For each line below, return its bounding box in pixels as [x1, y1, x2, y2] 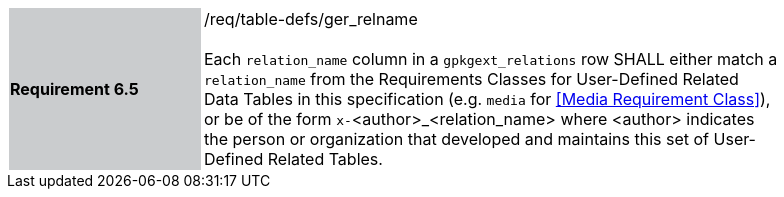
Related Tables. [267, 149, 383, 169]
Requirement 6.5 [10, 79, 139, 99]
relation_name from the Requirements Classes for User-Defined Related [204, 69, 739, 89]
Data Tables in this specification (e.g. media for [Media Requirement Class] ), [204, 89, 771, 109]
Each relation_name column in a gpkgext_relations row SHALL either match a [204, 49, 778, 69]
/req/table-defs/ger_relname [204, 9, 418, 29]
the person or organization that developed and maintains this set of [204, 129, 710, 149]
